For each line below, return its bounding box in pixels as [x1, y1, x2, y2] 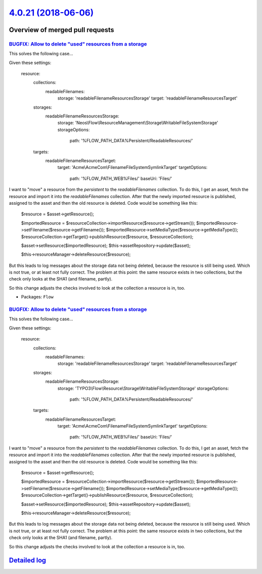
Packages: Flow [21, 294, 54, 300]
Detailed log [9, 556, 46, 565]
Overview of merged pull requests [9, 26, 115, 34]
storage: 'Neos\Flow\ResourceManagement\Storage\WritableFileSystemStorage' [57, 120, 218, 126]
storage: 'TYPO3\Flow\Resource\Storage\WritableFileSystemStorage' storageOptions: [57, 385, 229, 391]
